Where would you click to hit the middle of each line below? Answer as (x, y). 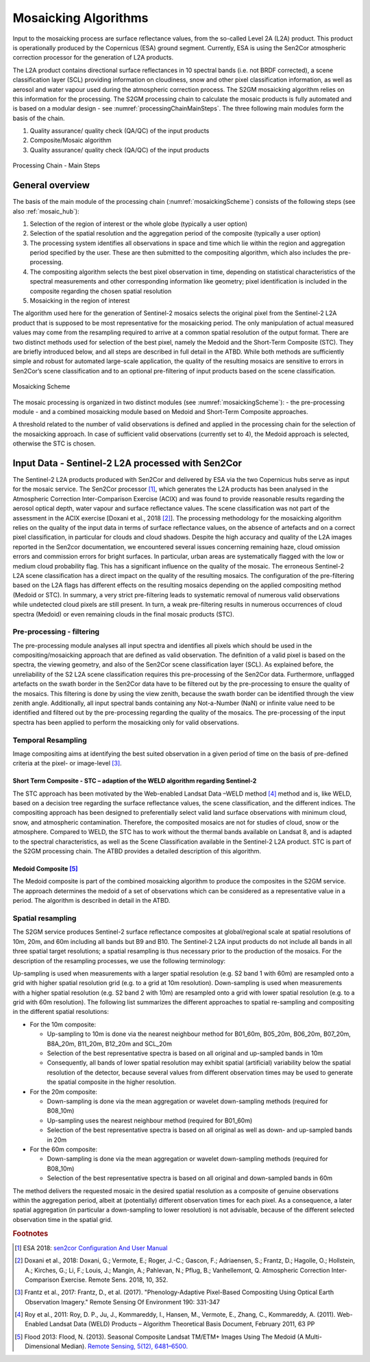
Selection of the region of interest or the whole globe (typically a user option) (139, 224)
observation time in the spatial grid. (63, 1219)
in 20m (57, 1140)
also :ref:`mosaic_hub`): (46, 211)
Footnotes (30, 1234)
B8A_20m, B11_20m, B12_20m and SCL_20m (110, 1043)
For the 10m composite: (63, 1024)
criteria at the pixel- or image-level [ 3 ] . (67, 763)
